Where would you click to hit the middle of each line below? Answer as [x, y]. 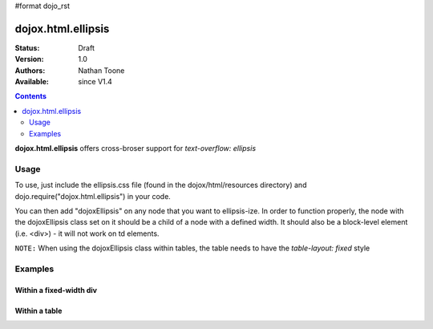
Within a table [38, 311]
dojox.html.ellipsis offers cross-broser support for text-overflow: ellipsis [136, 148]
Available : [32, 82]
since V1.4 [95, 82]
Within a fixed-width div [56, 290]
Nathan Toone [101, 70]
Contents [31, 96]
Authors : [30, 70]
